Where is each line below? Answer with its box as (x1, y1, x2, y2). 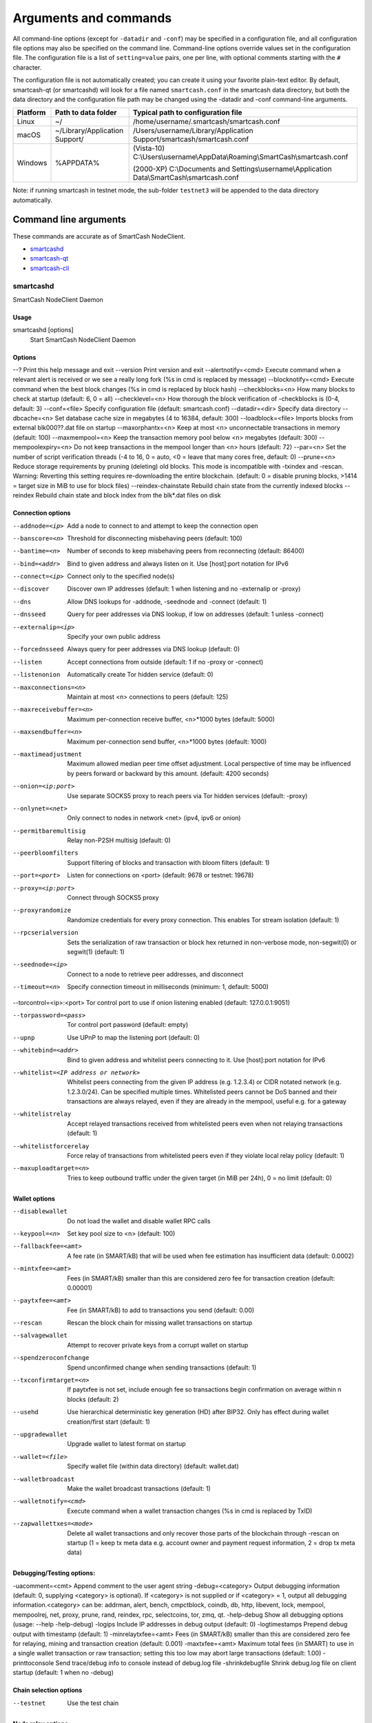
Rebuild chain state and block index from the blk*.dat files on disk (35, 491, 222, 500)
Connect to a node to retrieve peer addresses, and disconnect (67, 970, 244, 978)
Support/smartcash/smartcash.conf (132, 134, 249, 144)
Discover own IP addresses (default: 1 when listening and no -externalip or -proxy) (67, 584, 301, 593)
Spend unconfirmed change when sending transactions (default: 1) (67, 1363, 257, 1372)
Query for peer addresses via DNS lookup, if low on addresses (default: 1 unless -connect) (67, 610, 324, 618)
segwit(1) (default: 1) (67, 948, 125, 956)
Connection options (12, 509, 71, 517)
